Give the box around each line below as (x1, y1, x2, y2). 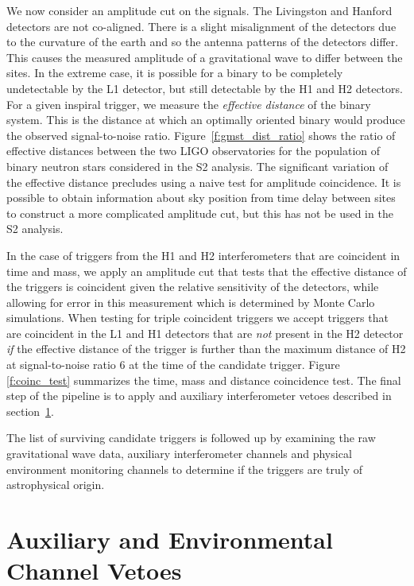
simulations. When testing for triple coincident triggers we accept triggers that (6, 309, 389, 326)
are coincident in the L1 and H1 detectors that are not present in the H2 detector (6, 324, 404, 341)
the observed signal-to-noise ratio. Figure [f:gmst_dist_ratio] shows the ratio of (6, 126, 396, 143)
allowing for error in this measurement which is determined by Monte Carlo (6, 293, 375, 310)
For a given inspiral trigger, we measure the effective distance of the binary (6, 95, 371, 112)
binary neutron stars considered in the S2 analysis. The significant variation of (6, 157, 389, 174)
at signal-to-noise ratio (6, 356, 116, 373)
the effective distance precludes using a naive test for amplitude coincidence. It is (6, 173, 401, 190)
